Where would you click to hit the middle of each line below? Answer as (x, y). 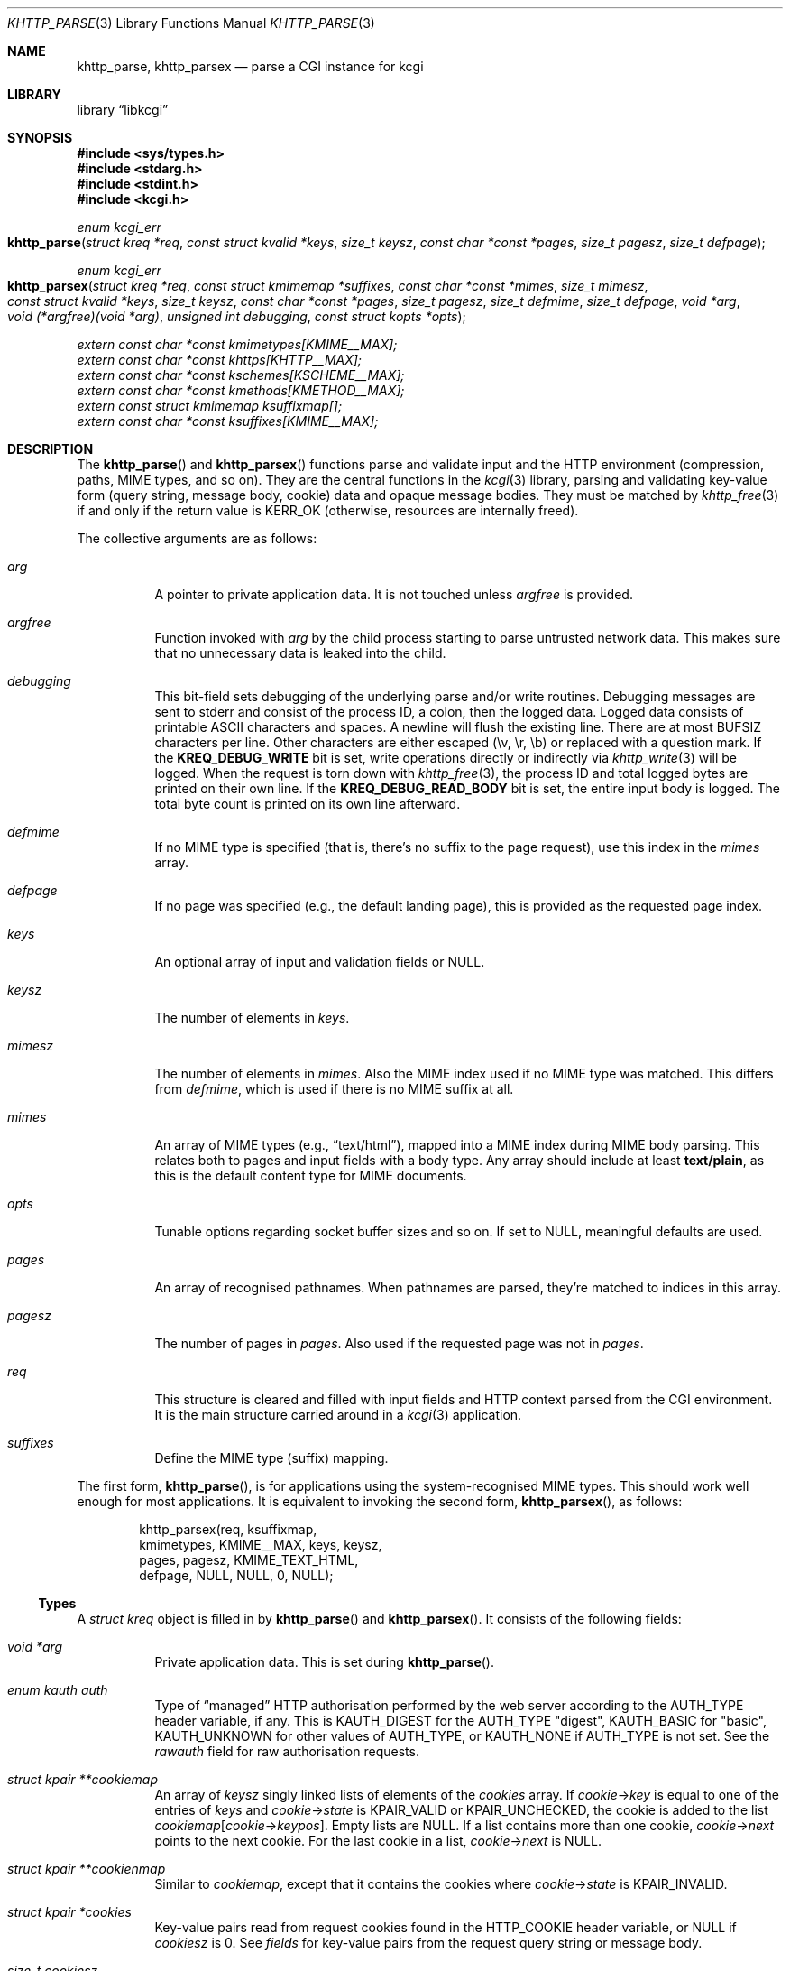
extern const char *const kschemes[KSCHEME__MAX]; (241, 375)
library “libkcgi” (123, 110)
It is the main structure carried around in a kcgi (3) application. (338, 1415)
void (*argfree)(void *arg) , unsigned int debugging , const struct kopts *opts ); (237, 316)
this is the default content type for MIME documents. (311, 1175)
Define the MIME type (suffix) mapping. (271, 1458)
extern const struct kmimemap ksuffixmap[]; (210, 406)
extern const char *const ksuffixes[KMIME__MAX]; (228, 421)
